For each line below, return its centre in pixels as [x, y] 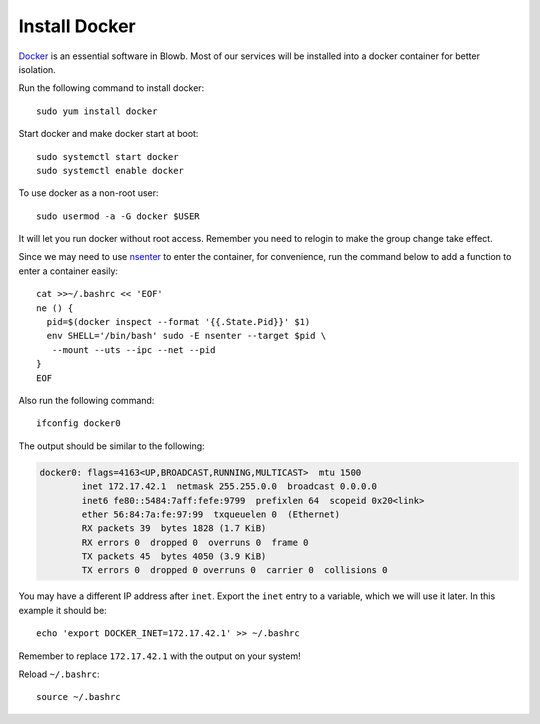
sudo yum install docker [97, 111]
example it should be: [62, 610]
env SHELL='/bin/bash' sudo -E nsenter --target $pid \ [186, 336]
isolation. [37, 69]
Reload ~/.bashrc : [59, 674]
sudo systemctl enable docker [110, 170]
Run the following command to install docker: [111, 88]
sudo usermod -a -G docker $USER [118, 216]
